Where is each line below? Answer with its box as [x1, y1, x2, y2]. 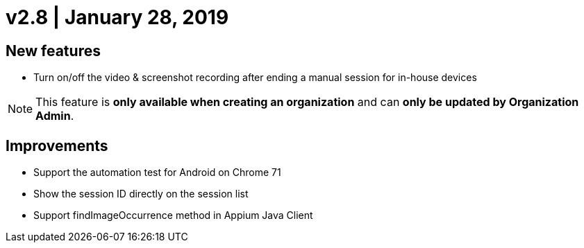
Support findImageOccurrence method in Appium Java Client [33, 209, 313, 222]
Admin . [35, 109, 74, 123]
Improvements [6, 136, 108, 154]
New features [6, 42, 101, 60]
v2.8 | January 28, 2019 [6, 6, 229, 29]
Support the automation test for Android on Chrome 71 [33, 166, 281, 179]
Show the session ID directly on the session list [33, 188, 249, 200]
